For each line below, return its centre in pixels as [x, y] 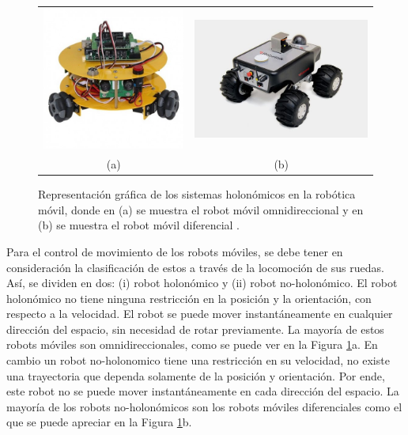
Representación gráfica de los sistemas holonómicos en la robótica [197, 194]
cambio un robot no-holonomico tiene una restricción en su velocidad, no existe [198, 360]
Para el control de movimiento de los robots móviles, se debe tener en [175, 251]
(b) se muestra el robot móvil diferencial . [139, 225]
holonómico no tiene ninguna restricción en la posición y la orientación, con [189, 298]
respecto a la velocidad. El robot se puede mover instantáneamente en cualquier [200, 314]
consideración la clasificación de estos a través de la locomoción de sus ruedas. [195, 267]
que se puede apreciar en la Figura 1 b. [99, 422]
